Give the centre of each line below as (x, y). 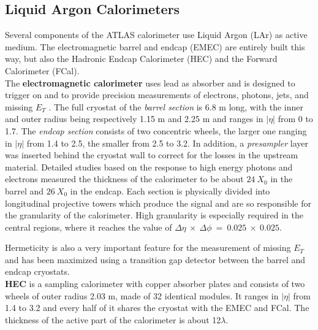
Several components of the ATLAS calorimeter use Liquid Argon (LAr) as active (156, 35)
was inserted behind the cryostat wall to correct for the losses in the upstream (152, 155)
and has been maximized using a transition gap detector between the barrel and (155, 259)
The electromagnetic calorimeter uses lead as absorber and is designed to (150, 82)
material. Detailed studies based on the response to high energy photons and (149, 167)
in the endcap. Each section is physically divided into (170, 190)
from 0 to (295, 119)
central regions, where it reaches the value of (89, 227)
